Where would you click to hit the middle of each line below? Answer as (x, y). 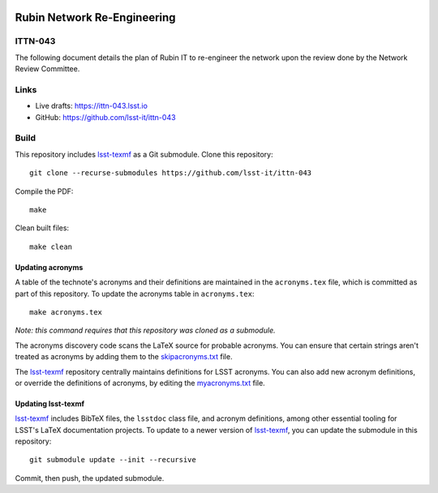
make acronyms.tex (66, 312)
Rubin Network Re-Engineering (95, 17)
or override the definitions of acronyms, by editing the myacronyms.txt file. (140, 383)
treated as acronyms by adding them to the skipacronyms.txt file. (124, 357)
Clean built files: (42, 228)
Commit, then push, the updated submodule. (90, 478)
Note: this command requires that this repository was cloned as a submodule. (145, 330)
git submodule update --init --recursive (113, 460)
